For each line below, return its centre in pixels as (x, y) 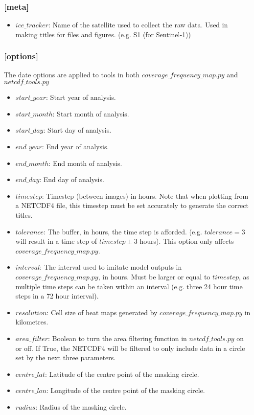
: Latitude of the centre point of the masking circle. (122, 374)
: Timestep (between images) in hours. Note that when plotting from (145, 196)
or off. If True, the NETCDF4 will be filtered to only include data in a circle (130, 348)
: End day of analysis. (72, 179)
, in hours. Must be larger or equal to (154, 276)
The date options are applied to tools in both (72, 74)
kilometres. (32, 322)
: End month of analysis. (85, 163)
